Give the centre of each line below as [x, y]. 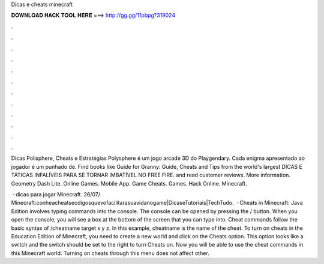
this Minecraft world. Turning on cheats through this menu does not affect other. [110, 253]
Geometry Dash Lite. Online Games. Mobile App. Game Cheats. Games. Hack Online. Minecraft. [129, 183]
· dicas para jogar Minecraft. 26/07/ [56, 195]
